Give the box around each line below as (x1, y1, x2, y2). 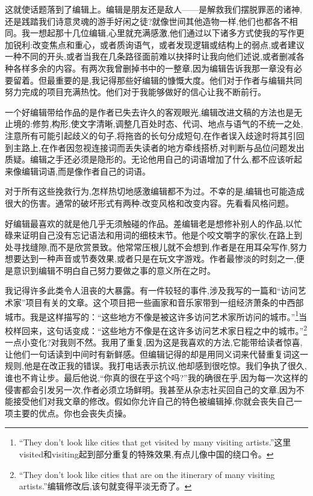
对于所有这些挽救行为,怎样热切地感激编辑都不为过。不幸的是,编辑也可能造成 (5, 185, 305, 197)
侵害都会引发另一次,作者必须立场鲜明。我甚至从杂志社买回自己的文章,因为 (5, 383, 296, 395)
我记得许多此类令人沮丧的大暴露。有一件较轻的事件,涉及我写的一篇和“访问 (5, 284, 298, 297)
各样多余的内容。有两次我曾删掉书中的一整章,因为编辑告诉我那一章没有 (13, 61, 294, 74)
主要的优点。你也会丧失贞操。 (13, 406, 131, 419)
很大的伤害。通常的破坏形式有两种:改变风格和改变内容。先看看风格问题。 (5, 196, 294, 209)
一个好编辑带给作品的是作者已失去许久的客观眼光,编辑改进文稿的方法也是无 (5, 105, 302, 118)
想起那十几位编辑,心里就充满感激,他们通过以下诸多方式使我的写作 (38, 26, 296, 39)
